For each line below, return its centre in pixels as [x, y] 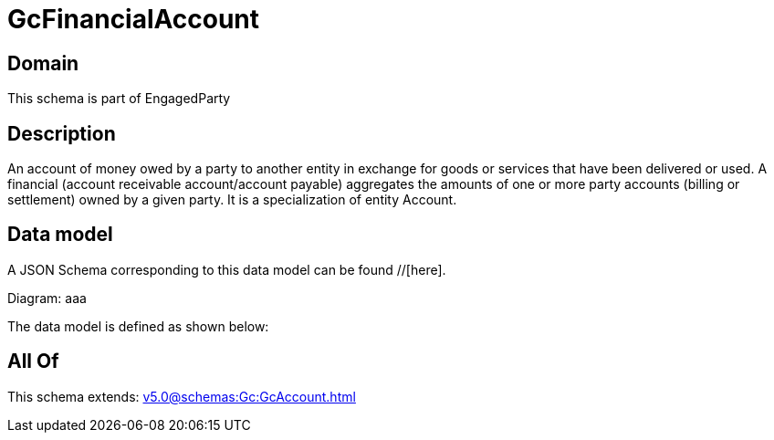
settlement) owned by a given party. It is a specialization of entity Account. [232, 200]
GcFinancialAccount [134, 19]
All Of [33, 361]
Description [62, 133]
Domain [43, 63]
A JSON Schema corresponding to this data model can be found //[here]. [227, 269]
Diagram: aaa [47, 298]
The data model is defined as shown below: [138, 326]
